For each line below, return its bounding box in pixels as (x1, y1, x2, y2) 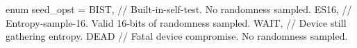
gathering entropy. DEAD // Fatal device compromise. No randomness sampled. (6, 29, 348, 43)
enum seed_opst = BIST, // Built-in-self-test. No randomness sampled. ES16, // (6, 2, 352, 16)
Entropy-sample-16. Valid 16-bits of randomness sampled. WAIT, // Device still (6, 15, 347, 29)
